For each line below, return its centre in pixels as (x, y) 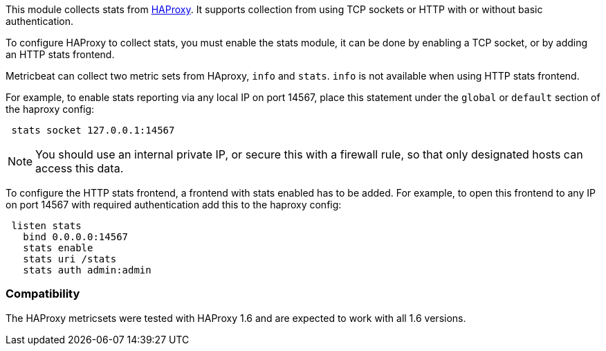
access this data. (80, 168)
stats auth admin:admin (87, 270)
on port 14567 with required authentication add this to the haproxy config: (174, 205)
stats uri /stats (70, 259)
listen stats (46, 226)
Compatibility (43, 294)
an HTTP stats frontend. (60, 54)
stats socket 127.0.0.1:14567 (93, 130)
